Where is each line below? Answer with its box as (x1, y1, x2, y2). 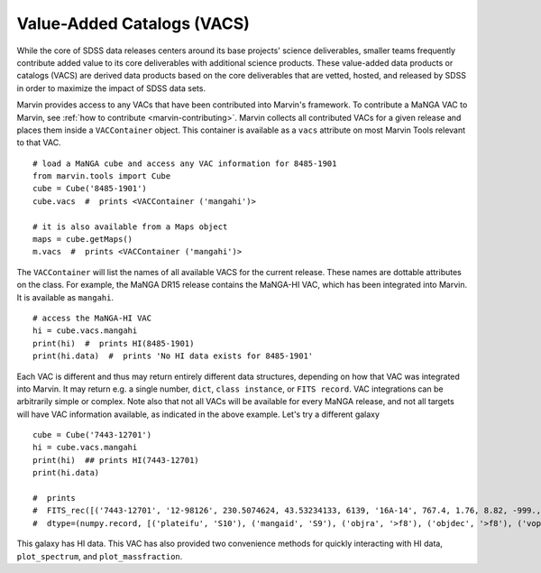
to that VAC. (16, 137, 62, 148)
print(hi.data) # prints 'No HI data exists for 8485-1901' (32, 351, 314, 361)
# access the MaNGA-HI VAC (32, 312, 152, 323)
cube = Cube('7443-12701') (32, 430, 152, 440)
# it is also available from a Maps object (32, 221, 228, 232)
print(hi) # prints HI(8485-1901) (32, 338, 195, 348)
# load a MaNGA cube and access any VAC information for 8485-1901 (32, 158, 337, 169)
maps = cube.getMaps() (32, 235, 133, 245)
